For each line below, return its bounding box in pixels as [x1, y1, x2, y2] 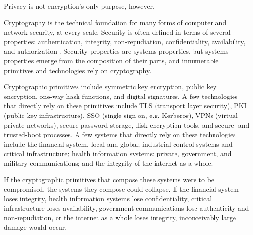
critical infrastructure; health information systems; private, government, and [4, 148, 232, 158]
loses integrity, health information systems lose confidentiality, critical [4, 193, 212, 203]
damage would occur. [4, 222, 67, 232]
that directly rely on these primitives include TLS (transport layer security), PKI [4, 100, 247, 111]
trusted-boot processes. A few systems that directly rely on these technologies [4, 129, 236, 139]
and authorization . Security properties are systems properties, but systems [4, 46, 229, 56]
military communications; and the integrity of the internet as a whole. [4, 157, 213, 168]
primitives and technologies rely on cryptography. [4, 65, 152, 75]
